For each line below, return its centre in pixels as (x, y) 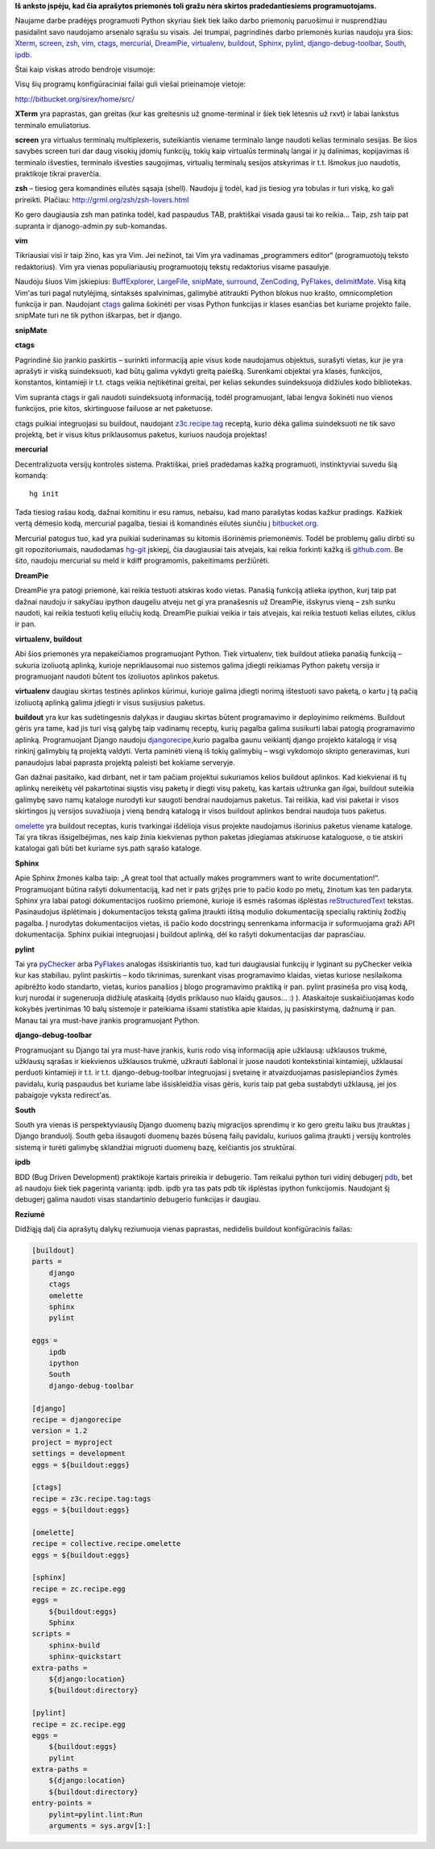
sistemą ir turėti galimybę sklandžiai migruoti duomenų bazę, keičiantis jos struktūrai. (156, 1147)
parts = (47, 1262)
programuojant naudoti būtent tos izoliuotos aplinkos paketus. (118, 676)
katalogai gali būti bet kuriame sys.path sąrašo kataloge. (108, 848)
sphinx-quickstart (85, 1657)
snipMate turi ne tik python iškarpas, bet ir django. (98, 315)
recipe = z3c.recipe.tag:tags (91, 1498)
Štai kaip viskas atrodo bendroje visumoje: (85, 69)
